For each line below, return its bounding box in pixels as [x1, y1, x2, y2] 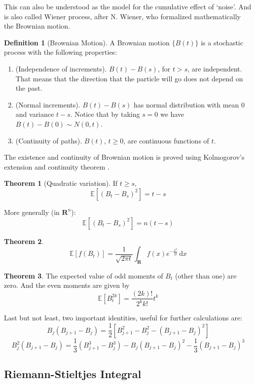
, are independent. [187, 63, 242, 73]
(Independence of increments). [15, 63, 107, 73]
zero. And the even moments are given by [4, 280, 130, 290]
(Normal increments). [15, 99, 80, 109]
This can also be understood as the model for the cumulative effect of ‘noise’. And [4, 1, 252, 11]
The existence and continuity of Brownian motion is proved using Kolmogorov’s [4, 152, 245, 162]
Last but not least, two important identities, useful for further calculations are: [4, 313, 243, 323]
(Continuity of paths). [15, 135, 82, 145]
